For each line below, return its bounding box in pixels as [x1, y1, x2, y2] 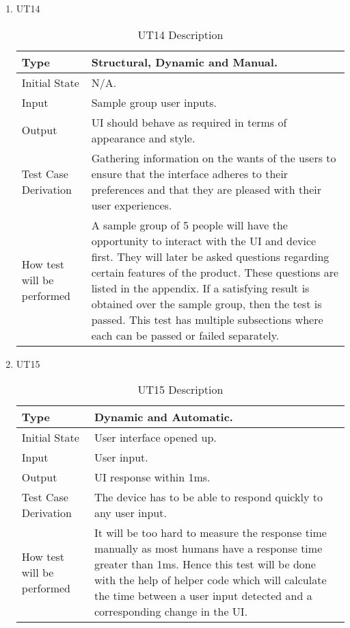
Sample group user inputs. [91, 94, 217, 110]
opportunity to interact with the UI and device [91, 232, 317, 249]
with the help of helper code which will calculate [94, 572, 327, 588]
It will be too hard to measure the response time [94, 525, 327, 541]
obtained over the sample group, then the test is [91, 295, 322, 312]
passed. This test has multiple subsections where [91, 311, 323, 327]
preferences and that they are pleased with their [91, 181, 322, 197]
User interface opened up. [94, 429, 217, 446]
